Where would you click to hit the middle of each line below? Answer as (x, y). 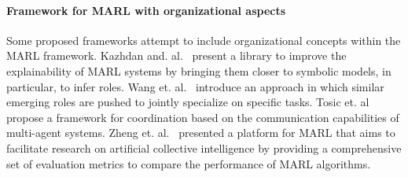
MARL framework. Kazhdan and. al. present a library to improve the (176, 55)
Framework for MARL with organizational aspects (146, 10)
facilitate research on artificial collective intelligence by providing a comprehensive (204, 147)
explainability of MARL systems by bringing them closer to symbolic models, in (199, 70)
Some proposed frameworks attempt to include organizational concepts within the (204, 40)
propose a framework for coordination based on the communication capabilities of (203, 117)
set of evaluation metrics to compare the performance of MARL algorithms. (189, 163)
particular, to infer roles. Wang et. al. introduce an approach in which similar (195, 86)
